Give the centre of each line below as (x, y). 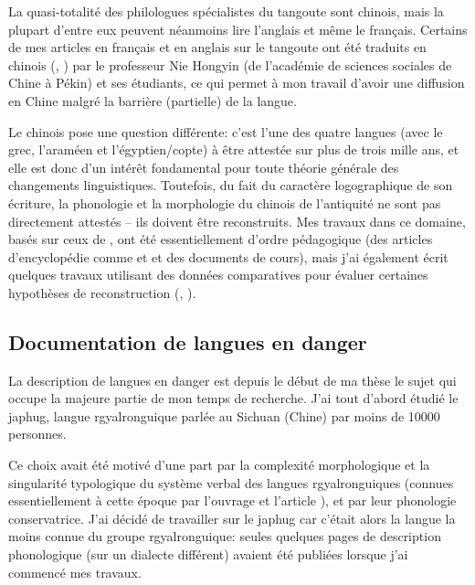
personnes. (37, 434)
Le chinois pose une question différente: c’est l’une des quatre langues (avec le (226, 131)
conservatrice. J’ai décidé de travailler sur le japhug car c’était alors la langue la (232, 518)
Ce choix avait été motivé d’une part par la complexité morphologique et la (219, 465)
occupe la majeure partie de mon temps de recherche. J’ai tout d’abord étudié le (233, 398)
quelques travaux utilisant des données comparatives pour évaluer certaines (218, 275)
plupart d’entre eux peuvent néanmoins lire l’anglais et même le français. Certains (238, 29)
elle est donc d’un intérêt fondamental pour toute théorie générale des (204, 167)
